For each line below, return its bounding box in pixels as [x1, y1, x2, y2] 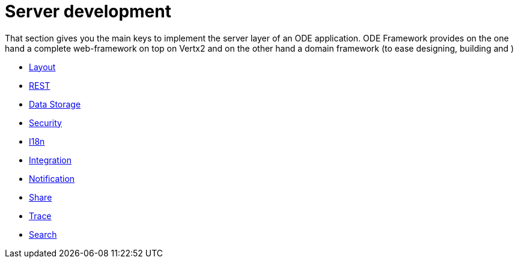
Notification [29, 173, 75, 184]
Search [29, 229, 57, 240]
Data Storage [29, 98, 81, 109]
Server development [5, 1, 171, 22]
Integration [29, 154, 72, 165]
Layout [29, 61, 56, 72]
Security [29, 117, 62, 128]
